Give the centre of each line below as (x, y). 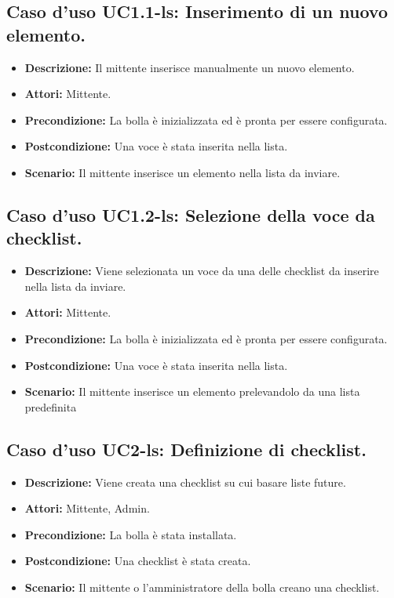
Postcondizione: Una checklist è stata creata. (138, 561)
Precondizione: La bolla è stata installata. (131, 534)
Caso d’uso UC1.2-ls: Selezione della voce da (191, 214)
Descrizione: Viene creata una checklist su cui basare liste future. (185, 482)
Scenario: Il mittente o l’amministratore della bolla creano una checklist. (202, 587)
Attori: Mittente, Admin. (87, 508)
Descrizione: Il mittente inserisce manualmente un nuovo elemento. (190, 67)
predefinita (51, 406)
